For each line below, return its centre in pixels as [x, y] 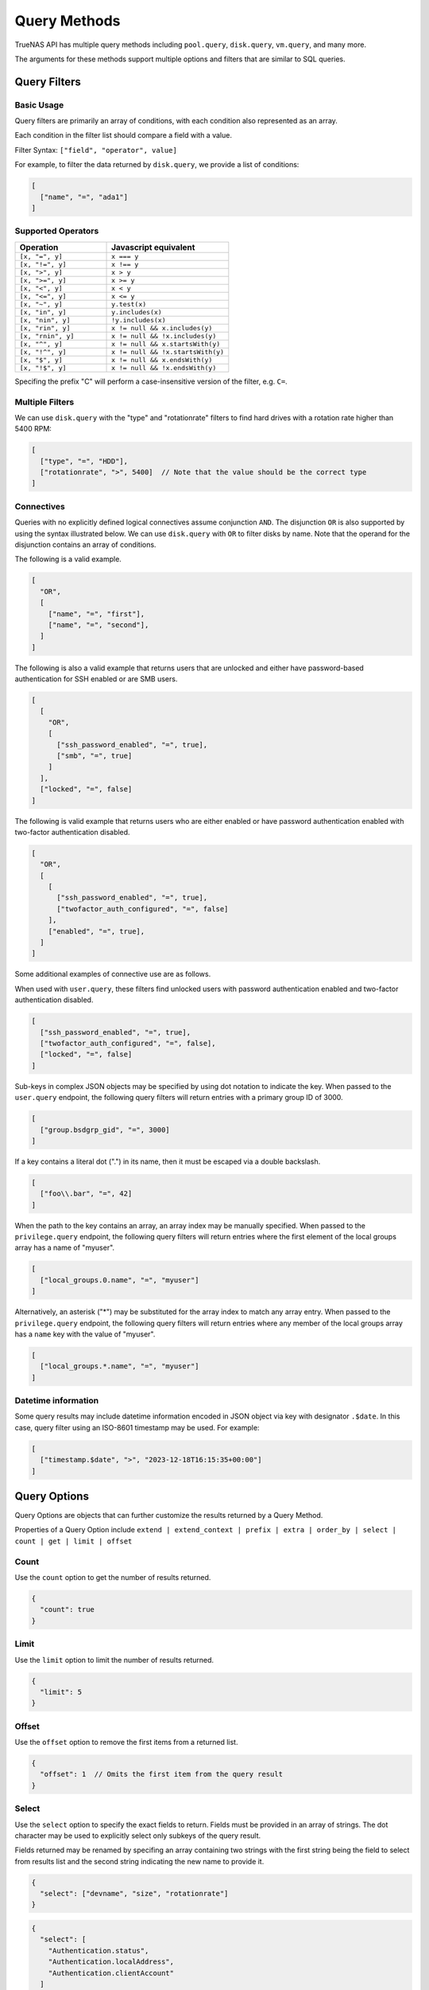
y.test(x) [129, 304]
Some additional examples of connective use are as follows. [113, 974]
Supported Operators [57, 231]
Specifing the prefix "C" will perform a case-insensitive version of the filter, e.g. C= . [151, 381]
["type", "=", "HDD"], [84, 461]
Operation [39, 247]
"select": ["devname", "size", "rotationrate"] [134, 1894]
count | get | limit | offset [73, 1541]
